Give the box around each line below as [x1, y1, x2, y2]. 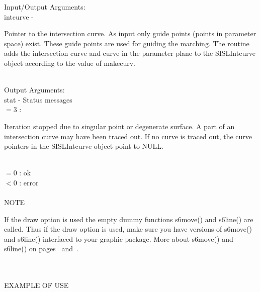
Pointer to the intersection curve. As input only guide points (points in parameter [4, 28, 256, 39]
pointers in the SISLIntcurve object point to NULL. [4, 141, 163, 151]
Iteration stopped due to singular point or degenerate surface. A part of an [4, 121, 235, 131]
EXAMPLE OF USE [4, 280, 69, 290]
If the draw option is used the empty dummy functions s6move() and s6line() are [4, 214, 253, 224]
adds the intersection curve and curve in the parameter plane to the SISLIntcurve [4, 48, 255, 58]
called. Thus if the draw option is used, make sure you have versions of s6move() [4, 224, 252, 234]
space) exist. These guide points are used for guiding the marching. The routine [4, 38, 249, 48]
